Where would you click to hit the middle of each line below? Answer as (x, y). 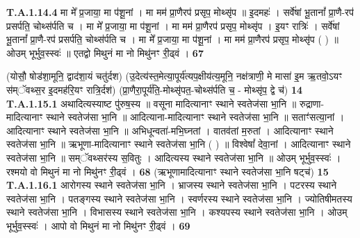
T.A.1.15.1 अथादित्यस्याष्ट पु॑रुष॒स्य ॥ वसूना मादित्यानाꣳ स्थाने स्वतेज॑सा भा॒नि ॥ (152, 103)
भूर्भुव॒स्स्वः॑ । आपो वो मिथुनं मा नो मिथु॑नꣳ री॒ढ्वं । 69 (98, 225)
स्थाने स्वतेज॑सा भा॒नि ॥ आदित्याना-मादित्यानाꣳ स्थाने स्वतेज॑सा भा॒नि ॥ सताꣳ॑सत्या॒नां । (195, 117)
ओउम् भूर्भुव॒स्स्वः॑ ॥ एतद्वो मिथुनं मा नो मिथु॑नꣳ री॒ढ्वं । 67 (105, 52)
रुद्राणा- (312, 103)
